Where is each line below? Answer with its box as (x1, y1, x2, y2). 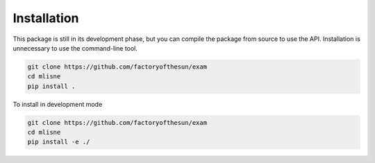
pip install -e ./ (27, 138, 90, 146)
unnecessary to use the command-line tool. (12, 44, 138, 52)
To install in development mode (12, 100, 103, 108)
